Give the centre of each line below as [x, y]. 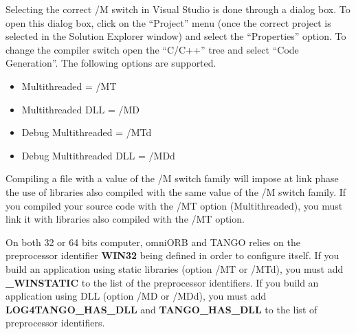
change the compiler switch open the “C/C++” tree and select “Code [152, 49]
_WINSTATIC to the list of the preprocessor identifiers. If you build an [162, 282]
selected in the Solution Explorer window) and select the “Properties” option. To [176, 36]
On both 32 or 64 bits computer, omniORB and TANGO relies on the [153, 242]
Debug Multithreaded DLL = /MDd [98, 155]
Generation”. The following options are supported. [111, 63]
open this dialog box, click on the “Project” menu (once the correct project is [168, 22]
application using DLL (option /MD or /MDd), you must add [136, 296]
